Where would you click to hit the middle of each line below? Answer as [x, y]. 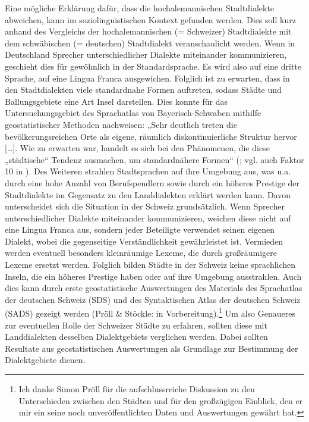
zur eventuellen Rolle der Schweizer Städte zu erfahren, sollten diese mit [136, 325]
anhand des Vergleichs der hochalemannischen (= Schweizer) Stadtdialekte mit [148, 31]
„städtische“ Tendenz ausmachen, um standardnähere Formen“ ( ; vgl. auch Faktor [154, 159]
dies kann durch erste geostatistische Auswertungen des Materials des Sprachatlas [154, 288]
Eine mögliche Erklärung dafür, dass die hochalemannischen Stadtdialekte [140, 8]
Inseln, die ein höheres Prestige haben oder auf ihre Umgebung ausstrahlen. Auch [153, 276]
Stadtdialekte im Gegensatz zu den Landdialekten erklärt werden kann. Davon [148, 194]
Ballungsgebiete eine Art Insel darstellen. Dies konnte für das [116, 101]
